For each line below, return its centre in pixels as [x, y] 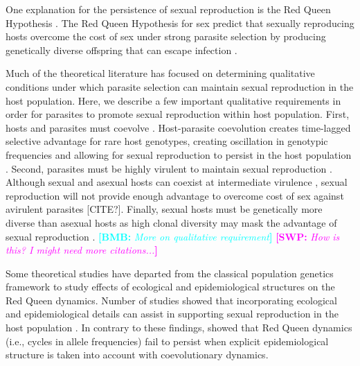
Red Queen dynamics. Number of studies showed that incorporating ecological [171, 300]
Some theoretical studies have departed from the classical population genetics [170, 273]
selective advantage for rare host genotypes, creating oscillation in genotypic [167, 141]
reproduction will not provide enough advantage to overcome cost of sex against [175, 195]
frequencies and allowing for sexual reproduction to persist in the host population [179, 154]
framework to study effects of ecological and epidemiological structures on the [170, 287]
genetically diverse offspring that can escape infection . [121, 50]
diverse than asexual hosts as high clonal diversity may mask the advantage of [171, 222]
